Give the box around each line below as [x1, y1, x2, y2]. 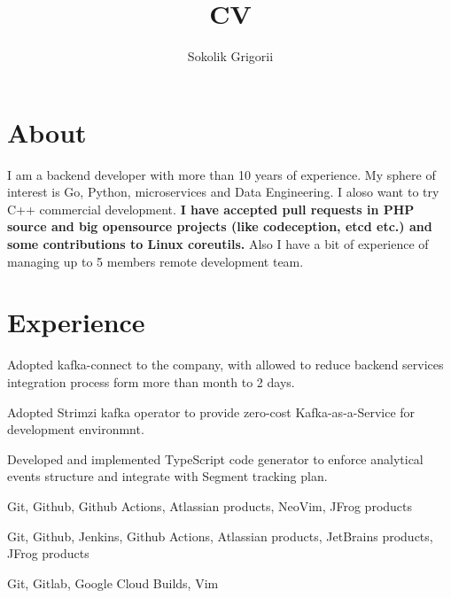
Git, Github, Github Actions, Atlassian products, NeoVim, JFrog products [7, 496, 413, 515]
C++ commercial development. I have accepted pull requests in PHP [7, 199, 415, 218]
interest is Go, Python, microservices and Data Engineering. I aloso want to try [7, 183, 439, 201]
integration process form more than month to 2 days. [7, 372, 295, 391]
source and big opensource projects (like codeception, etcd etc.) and [7, 217, 432, 236]
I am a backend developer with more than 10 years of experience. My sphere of [7, 165, 436, 183]
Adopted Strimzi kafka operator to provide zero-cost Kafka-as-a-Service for [7, 402, 416, 421]
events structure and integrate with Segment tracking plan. [7, 467, 328, 485]
